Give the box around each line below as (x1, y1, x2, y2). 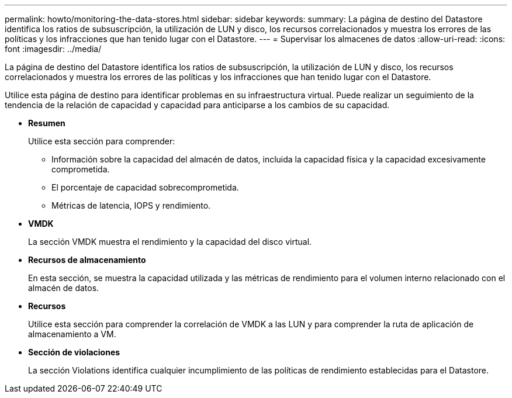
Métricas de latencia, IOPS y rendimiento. (51, 200, 211, 210)
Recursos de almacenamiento (28, 255, 146, 265)
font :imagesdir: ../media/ (5, 44, 102, 54)
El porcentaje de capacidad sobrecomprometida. (51, 182, 239, 192)
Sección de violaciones (28, 347, 120, 357)
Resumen (28, 118, 65, 128)
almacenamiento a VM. (28, 329, 116, 339)
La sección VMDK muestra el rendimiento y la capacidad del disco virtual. (28, 237, 312, 247)
